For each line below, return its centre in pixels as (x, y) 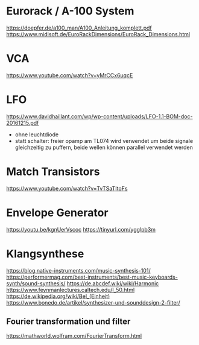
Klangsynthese (45, 254)
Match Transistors (53, 172)
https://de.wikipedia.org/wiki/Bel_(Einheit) (58, 296)
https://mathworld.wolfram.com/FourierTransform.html (74, 336)
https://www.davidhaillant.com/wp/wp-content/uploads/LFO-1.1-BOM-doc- (99, 116)
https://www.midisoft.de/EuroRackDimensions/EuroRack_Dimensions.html (98, 34)
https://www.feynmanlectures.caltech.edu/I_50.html (71, 290)
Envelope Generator (57, 213)
